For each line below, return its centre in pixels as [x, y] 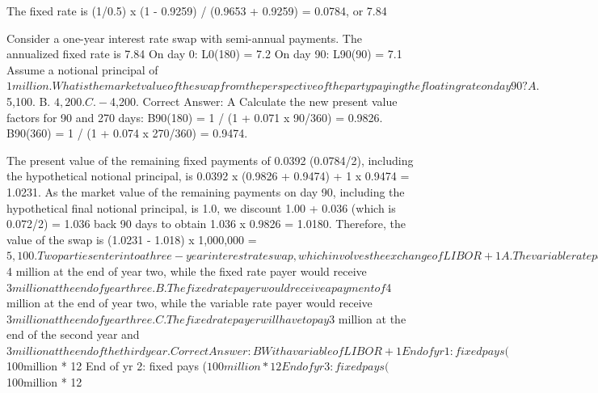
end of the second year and [73, 334]
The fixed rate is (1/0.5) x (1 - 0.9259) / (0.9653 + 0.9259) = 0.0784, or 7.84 [197, 11]
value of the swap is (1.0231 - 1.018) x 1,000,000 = [132, 239]
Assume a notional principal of [82, 69]
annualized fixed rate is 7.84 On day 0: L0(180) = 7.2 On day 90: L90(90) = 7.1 [204, 54]
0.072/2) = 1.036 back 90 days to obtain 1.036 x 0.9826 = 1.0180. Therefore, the [206, 224]
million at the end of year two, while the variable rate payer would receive [190, 303]
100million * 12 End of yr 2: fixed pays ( [107, 366]
